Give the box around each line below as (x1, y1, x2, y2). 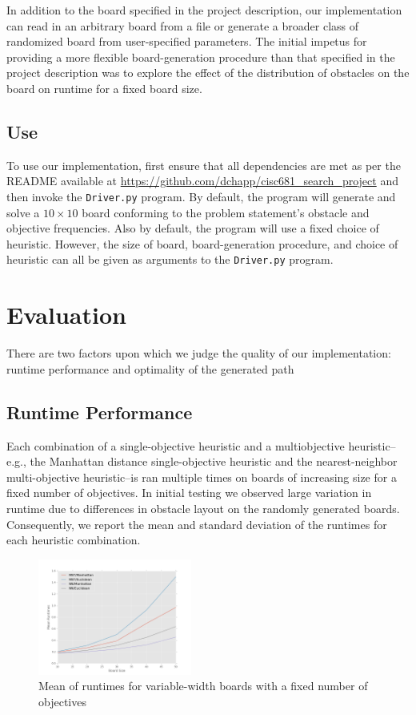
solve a (6, 204, 40, 220)
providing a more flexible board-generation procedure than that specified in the (6, 48, 395, 65)
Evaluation (6, 298, 126, 331)
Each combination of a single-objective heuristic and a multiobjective (6, 437, 345, 454)
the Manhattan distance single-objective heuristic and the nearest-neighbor (30, 453, 398, 470)
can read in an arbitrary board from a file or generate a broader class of (6, 17, 359, 34)
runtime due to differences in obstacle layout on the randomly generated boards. (6, 499, 400, 516)
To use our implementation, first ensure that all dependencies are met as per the (6, 156, 401, 173)
